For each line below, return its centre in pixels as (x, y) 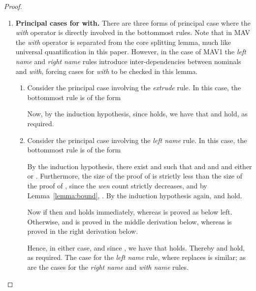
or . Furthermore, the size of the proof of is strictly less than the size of (135, 176)
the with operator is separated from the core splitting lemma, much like (123, 42)
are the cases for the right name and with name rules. (108, 267)
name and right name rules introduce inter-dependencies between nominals (128, 61)
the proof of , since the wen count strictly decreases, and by (117, 185)
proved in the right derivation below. (83, 231)
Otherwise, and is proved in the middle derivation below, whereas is (129, 221)
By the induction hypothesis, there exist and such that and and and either (140, 166)
